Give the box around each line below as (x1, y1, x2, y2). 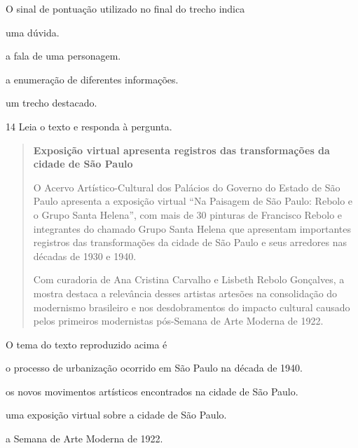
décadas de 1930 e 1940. (33, 248, 137, 263)
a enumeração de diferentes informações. (6, 72, 179, 86)
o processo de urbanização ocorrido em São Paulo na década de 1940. (6, 360, 303, 375)
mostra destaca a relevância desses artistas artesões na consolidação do (33, 285, 338, 300)
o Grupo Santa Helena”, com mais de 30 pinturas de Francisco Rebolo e (33, 207, 343, 222)
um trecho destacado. (6, 95, 97, 110)
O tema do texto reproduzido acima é (6, 337, 167, 351)
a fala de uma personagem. (6, 48, 121, 63)
